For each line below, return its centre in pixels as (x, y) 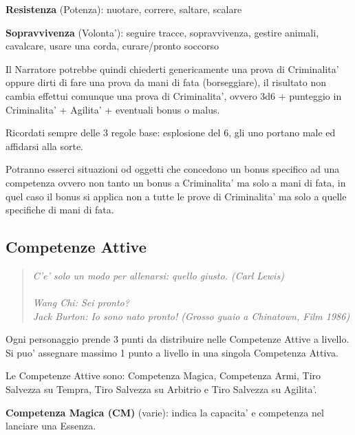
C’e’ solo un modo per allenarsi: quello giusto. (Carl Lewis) (158, 275)
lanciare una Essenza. (51, 426)
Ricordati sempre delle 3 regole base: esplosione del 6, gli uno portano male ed (171, 132)
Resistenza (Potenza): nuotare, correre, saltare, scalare (124, 9)
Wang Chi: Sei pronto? (81, 303)
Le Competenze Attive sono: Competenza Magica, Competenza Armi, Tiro (163, 375)
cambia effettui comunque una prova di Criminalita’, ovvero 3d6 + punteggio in (174, 95)
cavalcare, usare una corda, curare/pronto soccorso (112, 46)
